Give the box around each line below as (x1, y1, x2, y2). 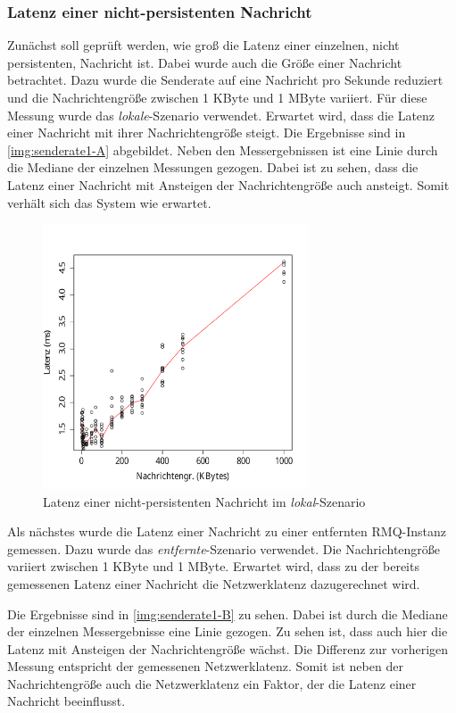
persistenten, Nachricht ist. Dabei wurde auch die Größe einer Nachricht (7, 53, 402, 71)
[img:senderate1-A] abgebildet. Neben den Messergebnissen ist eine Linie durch (7, 140, 438, 159)
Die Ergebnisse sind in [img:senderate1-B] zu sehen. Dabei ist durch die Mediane (7, 604, 448, 623)
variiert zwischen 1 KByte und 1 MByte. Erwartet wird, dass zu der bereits (7, 557, 419, 576)
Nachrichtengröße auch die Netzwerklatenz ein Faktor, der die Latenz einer (7, 674, 417, 692)
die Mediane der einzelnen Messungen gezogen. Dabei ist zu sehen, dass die (7, 158, 419, 177)
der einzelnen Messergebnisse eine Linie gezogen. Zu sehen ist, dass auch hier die (7, 622, 448, 641)
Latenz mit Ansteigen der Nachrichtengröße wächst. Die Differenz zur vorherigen (7, 639, 449, 658)
